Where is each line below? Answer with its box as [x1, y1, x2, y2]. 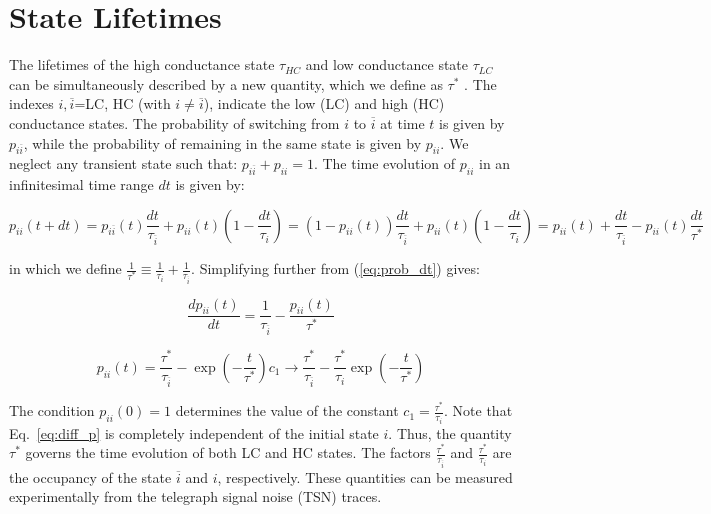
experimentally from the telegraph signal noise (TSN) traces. [9, 486, 382, 507]
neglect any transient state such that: [9, 153, 238, 174]
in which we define [9, 258, 122, 279]
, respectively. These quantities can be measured [217, 466, 513, 487]
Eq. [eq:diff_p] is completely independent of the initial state [9, 422, 379, 443]
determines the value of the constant [175, 400, 399, 421]
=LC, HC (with [74, 93, 171, 114]
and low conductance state [305, 54, 469, 75]
